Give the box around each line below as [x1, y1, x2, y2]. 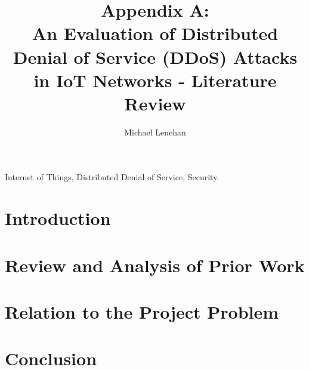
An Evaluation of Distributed [32, 21, 279, 45]
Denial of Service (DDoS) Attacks [13, 44, 298, 69]
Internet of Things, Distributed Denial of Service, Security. [5, 171, 220, 183]
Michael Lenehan [124, 125, 186, 138]
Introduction [5, 206, 111, 230]
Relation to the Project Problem [5, 300, 279, 323]
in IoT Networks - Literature [33, 67, 277, 92]
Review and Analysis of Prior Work [5, 252, 305, 277]
